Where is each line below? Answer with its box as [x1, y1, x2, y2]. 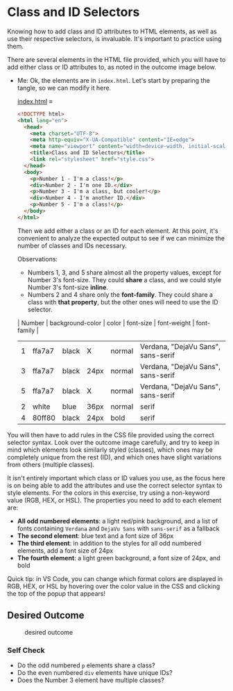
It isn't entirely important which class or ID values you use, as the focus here [7, 473, 225, 482]
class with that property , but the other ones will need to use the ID [27, 298, 218, 306]
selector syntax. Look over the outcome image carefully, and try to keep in [7, 438, 220, 446]
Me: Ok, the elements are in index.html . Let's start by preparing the [17, 76, 210, 84]
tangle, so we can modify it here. [17, 83, 112, 92]
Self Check [7, 645, 45, 655]
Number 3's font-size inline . [27, 283, 109, 291]
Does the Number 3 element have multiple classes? [17, 676, 164, 684]
